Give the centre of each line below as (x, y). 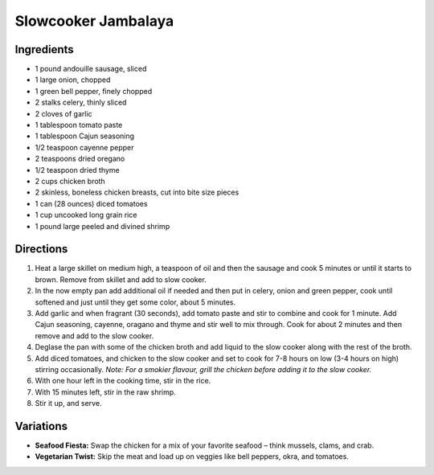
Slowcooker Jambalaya (94, 21)
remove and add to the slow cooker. (94, 336)
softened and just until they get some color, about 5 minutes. (135, 302)
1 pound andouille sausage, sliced (91, 69)
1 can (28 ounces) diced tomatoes (91, 203)
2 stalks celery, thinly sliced (81, 102)
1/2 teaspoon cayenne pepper (84, 147)
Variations (41, 426)
